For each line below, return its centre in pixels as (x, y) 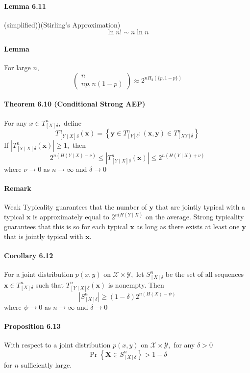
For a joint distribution (39, 274)
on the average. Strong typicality (195, 217)
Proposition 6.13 (32, 326)
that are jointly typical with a (200, 207)
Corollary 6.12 (29, 255)
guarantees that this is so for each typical (66, 226)
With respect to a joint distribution (57, 345)
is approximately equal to (71, 217)
